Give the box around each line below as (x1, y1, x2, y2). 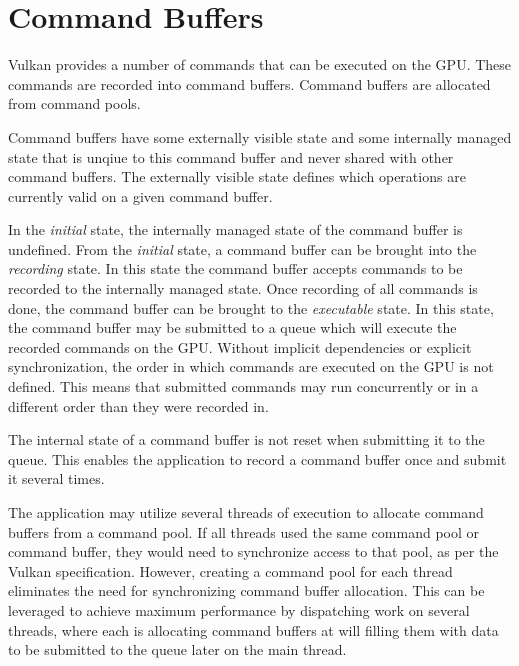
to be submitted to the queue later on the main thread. (8, 639, 347, 660)
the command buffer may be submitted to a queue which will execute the (8, 317, 457, 338)
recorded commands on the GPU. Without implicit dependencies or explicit (8, 336, 472, 357)
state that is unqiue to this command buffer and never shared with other (8, 146, 454, 167)
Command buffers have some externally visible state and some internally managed (8, 126, 512, 147)
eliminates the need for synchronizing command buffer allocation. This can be (8, 580, 485, 601)
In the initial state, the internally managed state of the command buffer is (8, 219, 463, 240)
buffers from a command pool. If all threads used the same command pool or (8, 521, 480, 542)
